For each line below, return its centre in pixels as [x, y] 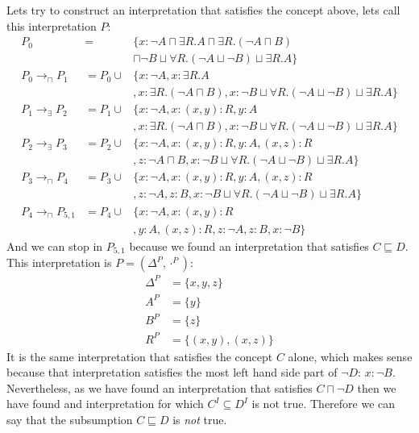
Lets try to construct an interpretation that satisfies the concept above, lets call [203, 10]
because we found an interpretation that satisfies [249, 246]
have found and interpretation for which [105, 404]
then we [377, 387]
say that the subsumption [70, 419]
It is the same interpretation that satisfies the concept [140, 356]
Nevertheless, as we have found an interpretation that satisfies [160, 387]
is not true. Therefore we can [324, 404]
